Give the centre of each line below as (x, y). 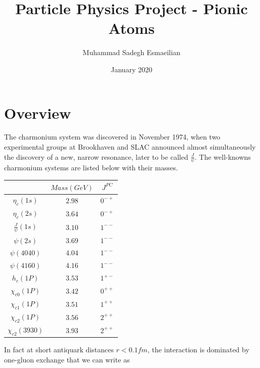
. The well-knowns (223, 156)
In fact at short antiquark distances (59, 350)
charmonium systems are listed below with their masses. (91, 168)
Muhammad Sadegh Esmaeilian (132, 52)
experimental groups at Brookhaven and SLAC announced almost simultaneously (130, 147)
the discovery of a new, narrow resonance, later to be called (96, 156)
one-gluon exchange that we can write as (67, 359)
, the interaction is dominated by (198, 350)
